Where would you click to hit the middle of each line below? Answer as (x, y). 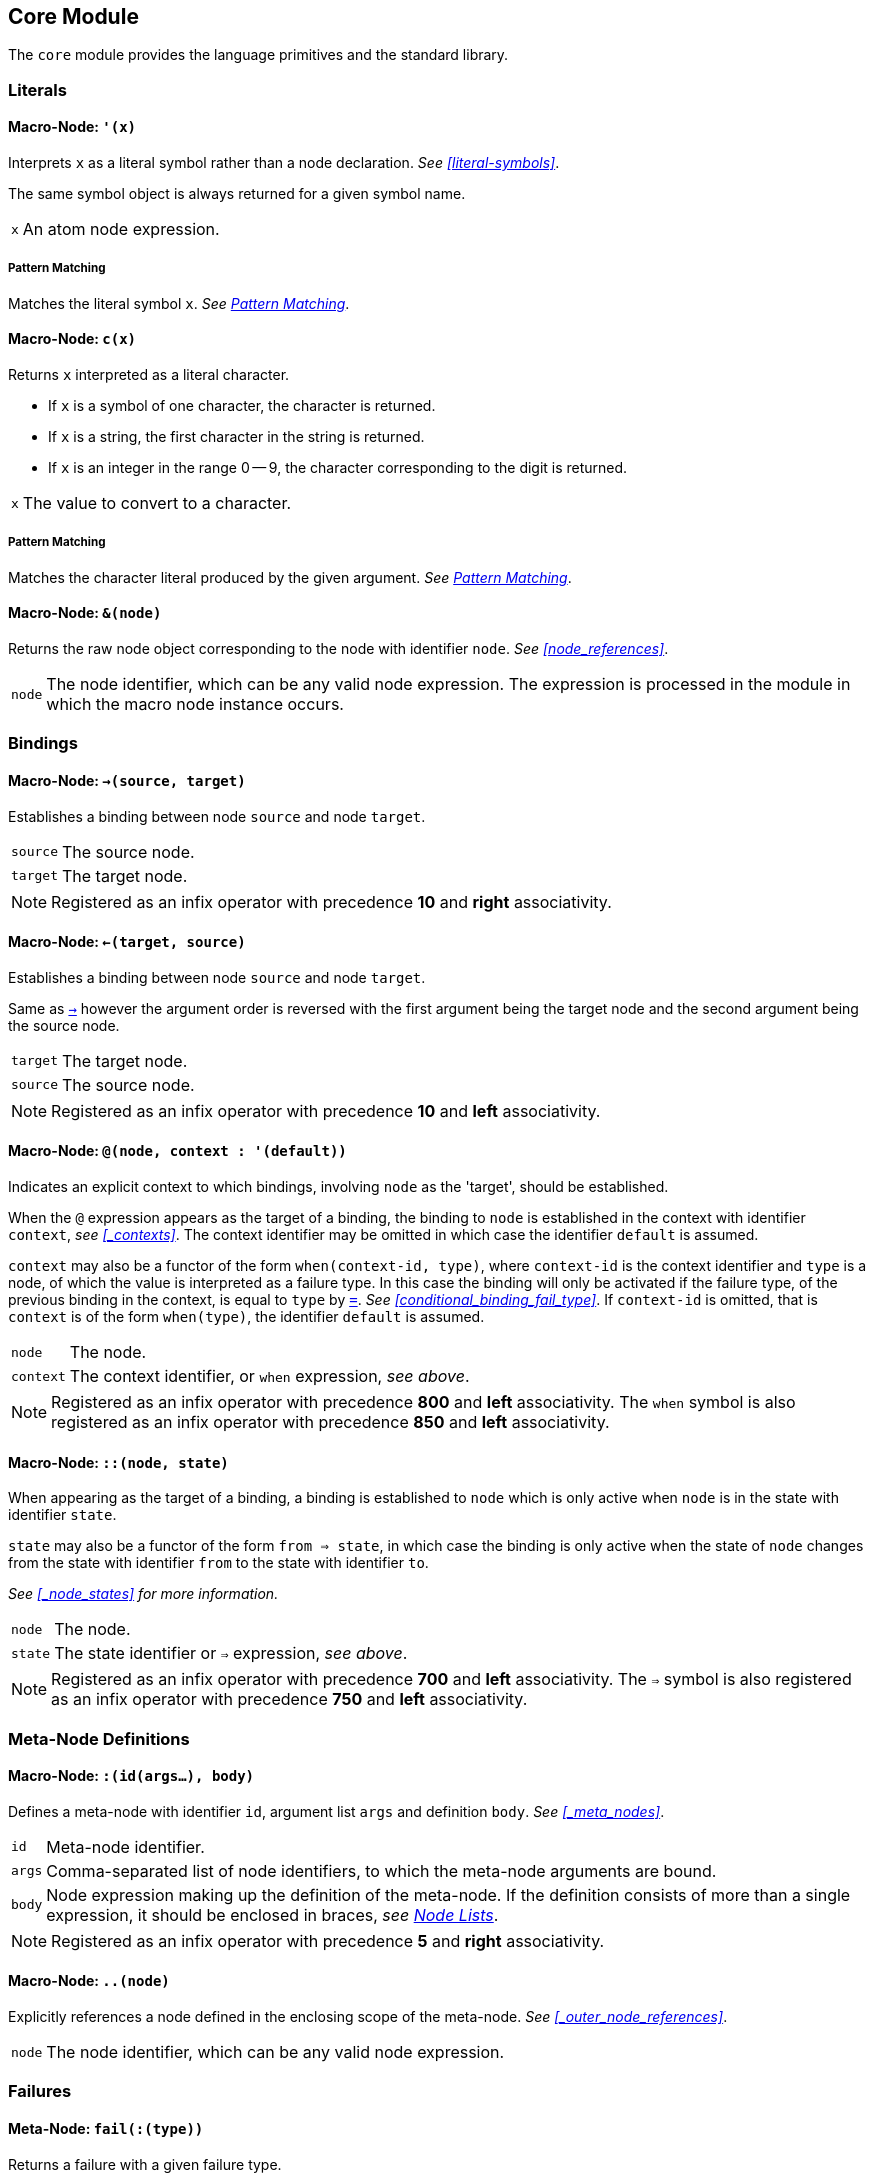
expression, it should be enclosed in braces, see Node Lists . (272, 1914)
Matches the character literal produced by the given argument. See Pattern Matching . (290, 577)
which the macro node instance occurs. (195, 704)
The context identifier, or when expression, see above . (269, 1376)
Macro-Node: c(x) (72, 339)
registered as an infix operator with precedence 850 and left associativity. (330, 1422)
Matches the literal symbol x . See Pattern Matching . (179, 303)
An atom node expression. (121, 229)
